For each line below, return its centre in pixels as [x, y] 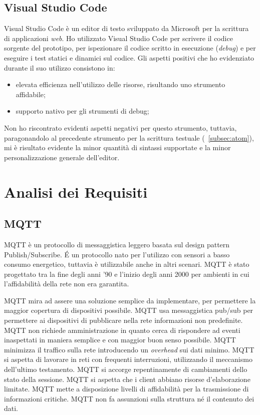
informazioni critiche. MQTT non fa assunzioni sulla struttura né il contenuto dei [129, 398]
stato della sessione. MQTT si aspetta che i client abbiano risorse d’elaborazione [127, 379]
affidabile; [31, 94]
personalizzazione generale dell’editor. [62, 157]
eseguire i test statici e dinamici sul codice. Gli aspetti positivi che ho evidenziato [129, 57]
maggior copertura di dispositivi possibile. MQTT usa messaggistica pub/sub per [129, 310]
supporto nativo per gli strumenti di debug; [82, 111]
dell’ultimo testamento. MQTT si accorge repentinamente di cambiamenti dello [126, 369]
